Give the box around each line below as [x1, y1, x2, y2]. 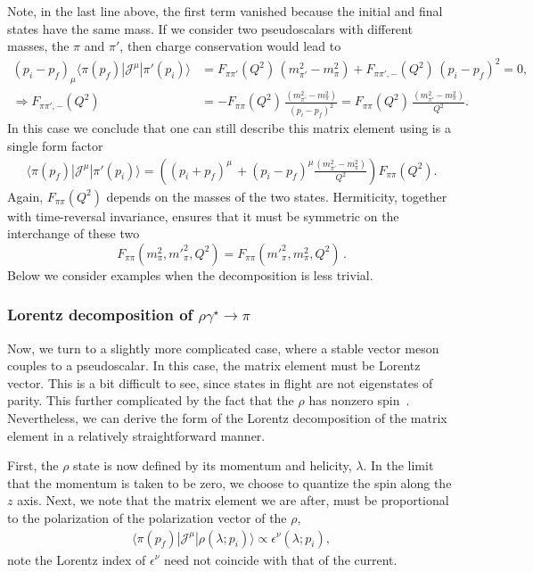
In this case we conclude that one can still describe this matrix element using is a [7, 119, 451, 137]
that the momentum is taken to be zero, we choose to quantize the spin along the [7, 473, 452, 492]
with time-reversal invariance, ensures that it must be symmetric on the [7, 206, 399, 225]
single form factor [7, 136, 103, 154]
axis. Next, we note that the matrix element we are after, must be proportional [17, 491, 449, 510]
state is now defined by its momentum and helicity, [73, 456, 352, 475]
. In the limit [363, 456, 434, 475]
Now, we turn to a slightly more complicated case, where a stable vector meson [7, 338, 439, 357]
